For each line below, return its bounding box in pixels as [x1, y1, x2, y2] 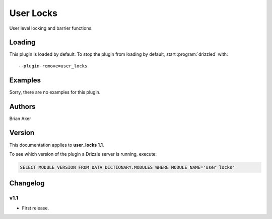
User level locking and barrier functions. [9, 25, 93, 31]
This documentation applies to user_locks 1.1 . [9, 142, 104, 148]
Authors [9, 102, 36, 111]
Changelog [9, 179, 45, 188]
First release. [22, 205, 49, 211]
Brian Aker [9, 116, 31, 122]
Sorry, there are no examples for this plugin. [9, 89, 101, 95]
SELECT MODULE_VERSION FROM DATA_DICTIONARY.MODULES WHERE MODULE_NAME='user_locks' [20, 164, 235, 170]
